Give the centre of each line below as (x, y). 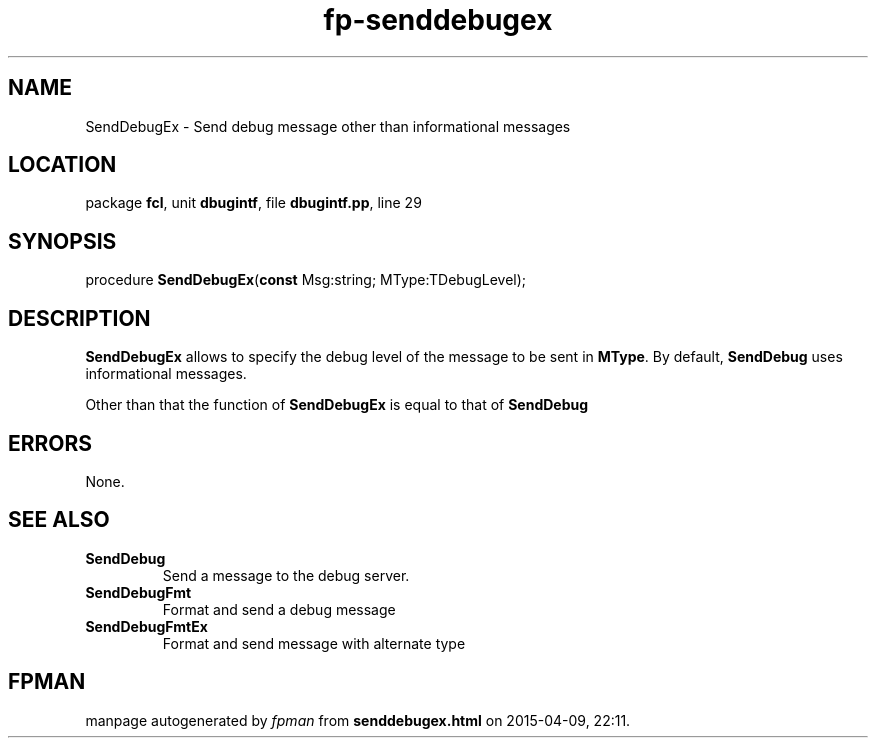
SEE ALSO (59, 520)
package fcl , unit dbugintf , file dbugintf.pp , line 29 (253, 203)
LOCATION (62, 165)
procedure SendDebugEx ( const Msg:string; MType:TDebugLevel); (306, 280)
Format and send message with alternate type (314, 643)
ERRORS (50, 443)
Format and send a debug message (279, 609)
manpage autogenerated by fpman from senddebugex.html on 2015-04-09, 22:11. (358, 720)
